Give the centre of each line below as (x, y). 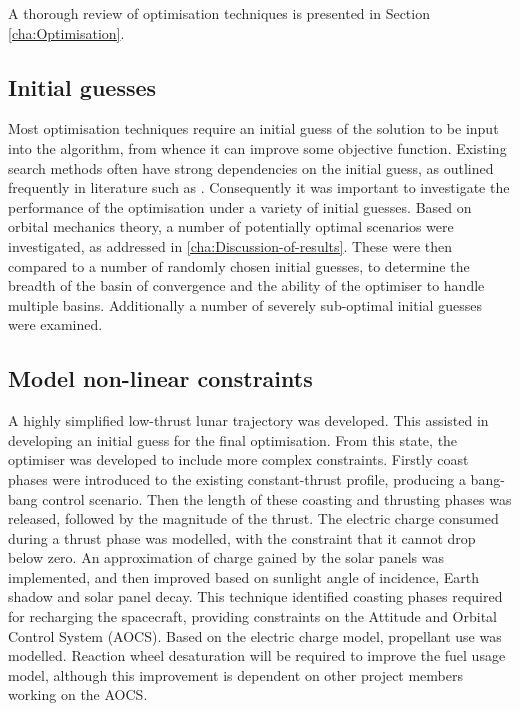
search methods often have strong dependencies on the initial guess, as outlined (251, 167)
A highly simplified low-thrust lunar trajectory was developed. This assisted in (248, 420)
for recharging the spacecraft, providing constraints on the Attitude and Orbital (253, 616)
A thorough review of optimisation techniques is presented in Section (219, 13)
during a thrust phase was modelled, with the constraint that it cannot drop (242, 537)
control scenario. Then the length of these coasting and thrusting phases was (277, 498)
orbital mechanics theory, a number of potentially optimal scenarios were (231, 226)
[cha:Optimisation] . (66, 32)
